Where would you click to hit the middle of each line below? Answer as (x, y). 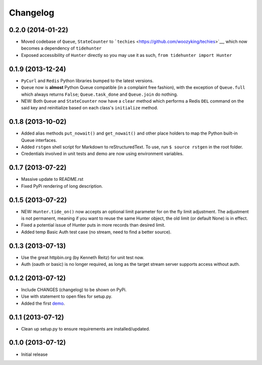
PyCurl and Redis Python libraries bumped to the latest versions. (87, 81)
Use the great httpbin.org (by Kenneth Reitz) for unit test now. (83, 257)
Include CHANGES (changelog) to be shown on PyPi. (74, 290)
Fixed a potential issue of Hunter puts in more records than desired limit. (93, 225)
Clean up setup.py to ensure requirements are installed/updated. (86, 329)
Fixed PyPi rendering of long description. (62, 186)
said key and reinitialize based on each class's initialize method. (90, 108)
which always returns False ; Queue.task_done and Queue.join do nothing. (99, 94)
